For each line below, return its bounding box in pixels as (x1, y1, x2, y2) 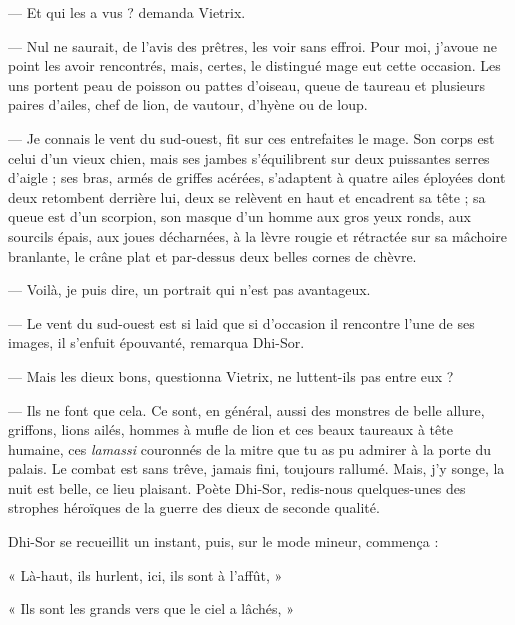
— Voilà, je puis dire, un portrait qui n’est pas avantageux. (8, 279, 371, 300)
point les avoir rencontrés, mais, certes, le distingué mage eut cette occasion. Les (8, 55, 501, 76)
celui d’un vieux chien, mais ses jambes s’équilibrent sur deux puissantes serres (8, 147, 490, 168)
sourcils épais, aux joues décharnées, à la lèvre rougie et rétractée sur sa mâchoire (8, 225, 507, 246)
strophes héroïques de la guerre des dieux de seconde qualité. (8, 497, 380, 518)
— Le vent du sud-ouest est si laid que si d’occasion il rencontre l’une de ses (8, 312, 475, 333)
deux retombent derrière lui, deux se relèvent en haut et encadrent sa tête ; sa (8, 186, 486, 207)
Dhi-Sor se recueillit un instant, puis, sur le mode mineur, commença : (8, 531, 439, 552)
